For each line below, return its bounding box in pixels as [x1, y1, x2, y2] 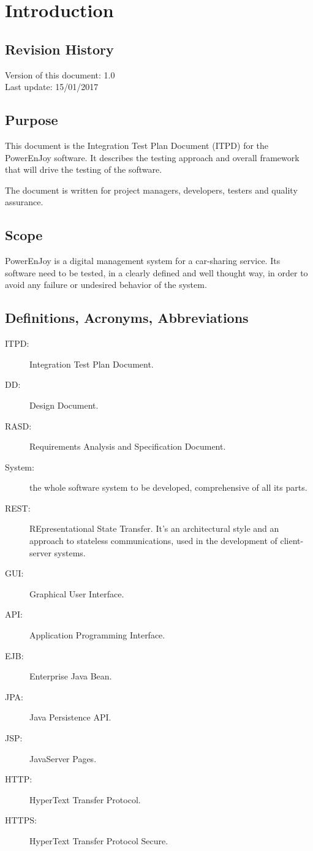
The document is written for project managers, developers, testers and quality [5, 183, 298, 196]
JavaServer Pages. [29, 752, 97, 765]
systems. [54, 546, 86, 559]
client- [280, 534, 304, 547]
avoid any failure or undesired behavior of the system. [5, 278, 207, 291]
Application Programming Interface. [29, 629, 165, 641]
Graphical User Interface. [29, 587, 124, 600]
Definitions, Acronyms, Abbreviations [5, 308, 249, 327]
